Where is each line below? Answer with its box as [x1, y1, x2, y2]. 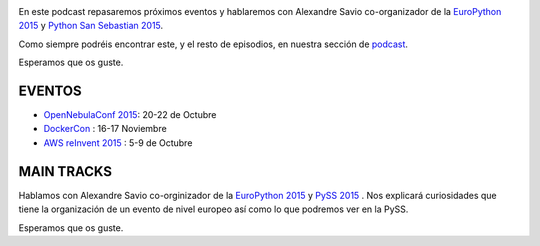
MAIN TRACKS [18, 163, 112, 180]
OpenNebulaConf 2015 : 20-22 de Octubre [43, 109, 217, 121]
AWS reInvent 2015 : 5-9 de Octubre [43, 136, 193, 149]
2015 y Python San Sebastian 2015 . [18, 20, 164, 32]
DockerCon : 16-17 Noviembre [43, 123, 167, 135]
